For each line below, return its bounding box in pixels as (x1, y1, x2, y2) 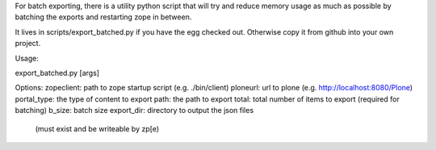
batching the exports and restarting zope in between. (15, 12, 192, 22)
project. (15, 39, 41, 48)
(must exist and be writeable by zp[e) (35, 123, 160, 133)
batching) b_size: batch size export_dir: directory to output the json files (15, 106, 254, 115)
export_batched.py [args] (15, 68, 100, 77)
